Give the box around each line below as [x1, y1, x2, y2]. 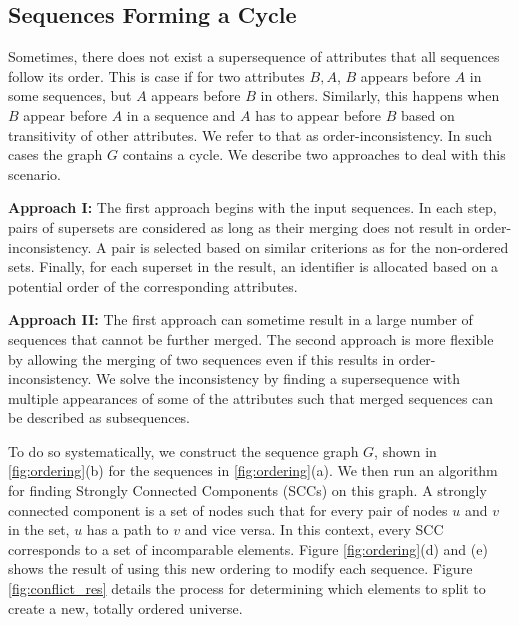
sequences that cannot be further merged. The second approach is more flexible [8, 328, 494, 349]
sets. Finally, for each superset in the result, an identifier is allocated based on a [8, 256, 499, 277]
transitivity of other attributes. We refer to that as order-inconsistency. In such [8, 124, 493, 145]
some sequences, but [8, 85, 132, 106]
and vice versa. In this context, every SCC [184, 519, 444, 540]
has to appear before [255, 104, 382, 125]
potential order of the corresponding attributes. [8, 275, 298, 296]
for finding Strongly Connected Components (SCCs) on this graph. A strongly [8, 480, 487, 501]
